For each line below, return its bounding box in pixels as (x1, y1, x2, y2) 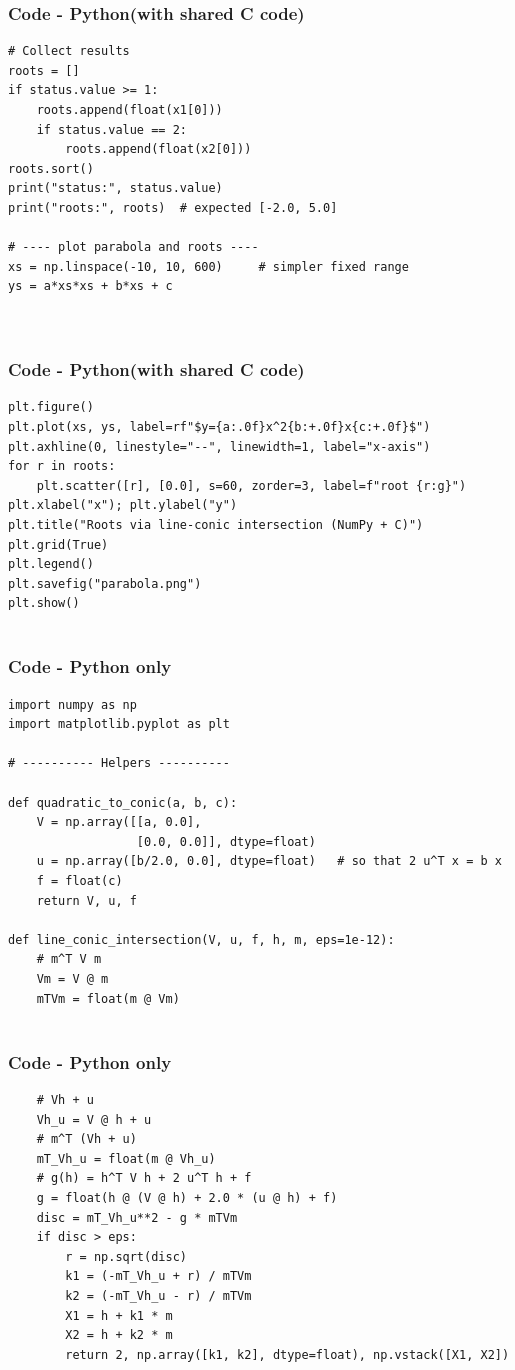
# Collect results (8, 44, 130, 59)
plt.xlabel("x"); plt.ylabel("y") (8, 498, 238, 513)
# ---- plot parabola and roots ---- (8, 240, 259, 255)
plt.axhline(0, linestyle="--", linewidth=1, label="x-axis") (8, 439, 431, 454)
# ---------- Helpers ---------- (8, 756, 230, 771)
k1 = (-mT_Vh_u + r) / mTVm (65, 1269, 252, 1284)
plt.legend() (8, 557, 94, 572)
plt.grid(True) (8, 537, 109, 552)
